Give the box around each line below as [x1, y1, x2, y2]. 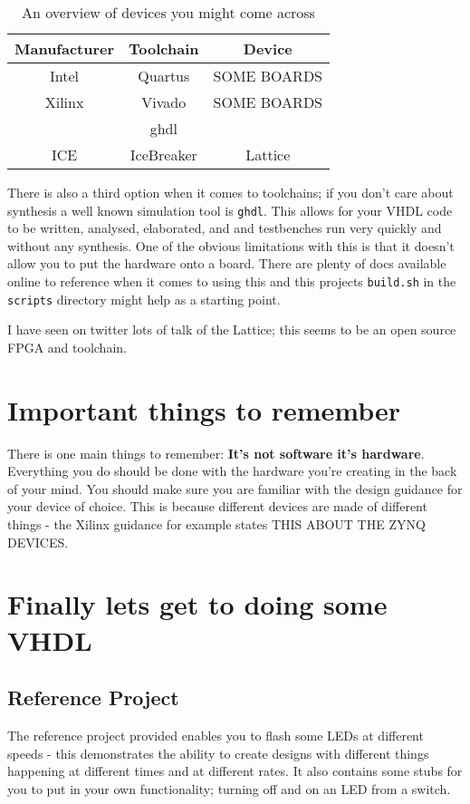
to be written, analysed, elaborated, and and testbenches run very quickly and [7, 218, 442, 237]
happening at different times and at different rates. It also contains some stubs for [7, 761, 463, 780]
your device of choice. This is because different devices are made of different [7, 497, 427, 516]
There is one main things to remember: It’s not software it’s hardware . [7, 443, 425, 462]
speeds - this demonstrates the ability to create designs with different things [7, 743, 429, 762]
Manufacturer [14, 38, 115, 59]
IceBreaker [129, 144, 197, 165]
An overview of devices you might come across [22, 2, 315, 23]
